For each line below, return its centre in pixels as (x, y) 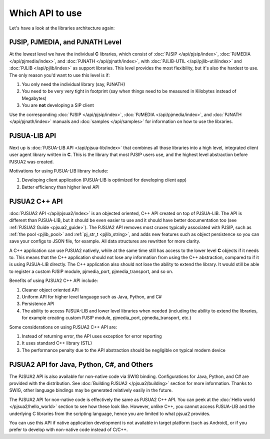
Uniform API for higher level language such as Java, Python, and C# (92, 297)
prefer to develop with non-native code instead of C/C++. (68, 429)
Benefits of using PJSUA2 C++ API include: (54, 280)
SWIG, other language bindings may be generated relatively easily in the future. (91, 390)
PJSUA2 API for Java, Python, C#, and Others (81, 364)
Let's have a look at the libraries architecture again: (62, 28)
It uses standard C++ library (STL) (57, 343)
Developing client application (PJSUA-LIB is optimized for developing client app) (104, 180)
